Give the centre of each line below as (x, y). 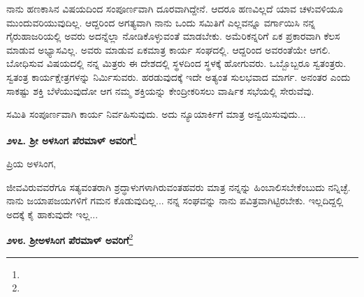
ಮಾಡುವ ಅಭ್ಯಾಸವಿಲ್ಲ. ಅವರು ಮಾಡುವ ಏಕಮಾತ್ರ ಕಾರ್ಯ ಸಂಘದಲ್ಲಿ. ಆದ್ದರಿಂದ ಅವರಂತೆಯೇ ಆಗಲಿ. (168, 49)
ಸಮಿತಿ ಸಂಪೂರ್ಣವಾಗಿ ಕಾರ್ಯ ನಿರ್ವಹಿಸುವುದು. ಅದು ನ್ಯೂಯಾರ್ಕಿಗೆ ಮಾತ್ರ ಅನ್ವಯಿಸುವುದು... (156, 114)
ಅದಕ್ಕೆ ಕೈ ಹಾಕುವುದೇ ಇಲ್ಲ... (52, 214)
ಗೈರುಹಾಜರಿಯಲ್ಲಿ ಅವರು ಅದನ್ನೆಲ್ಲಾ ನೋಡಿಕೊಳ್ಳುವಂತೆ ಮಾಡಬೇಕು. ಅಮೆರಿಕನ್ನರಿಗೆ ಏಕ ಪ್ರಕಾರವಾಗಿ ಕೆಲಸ (173, 36)
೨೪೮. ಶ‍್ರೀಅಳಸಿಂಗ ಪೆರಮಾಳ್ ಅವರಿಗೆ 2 (70, 239)
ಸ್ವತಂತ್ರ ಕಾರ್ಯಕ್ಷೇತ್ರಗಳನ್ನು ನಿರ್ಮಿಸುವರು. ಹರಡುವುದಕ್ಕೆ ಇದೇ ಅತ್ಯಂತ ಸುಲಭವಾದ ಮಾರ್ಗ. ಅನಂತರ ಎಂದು (179, 76)
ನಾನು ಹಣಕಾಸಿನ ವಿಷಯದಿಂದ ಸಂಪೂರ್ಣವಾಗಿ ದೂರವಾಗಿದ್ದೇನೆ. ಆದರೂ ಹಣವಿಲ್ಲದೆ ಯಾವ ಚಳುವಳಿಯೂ (175, 8)
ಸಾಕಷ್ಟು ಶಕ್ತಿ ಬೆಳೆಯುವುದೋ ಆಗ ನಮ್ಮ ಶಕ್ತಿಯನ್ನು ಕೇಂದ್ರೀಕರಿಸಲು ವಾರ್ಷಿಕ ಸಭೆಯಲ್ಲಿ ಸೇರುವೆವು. (160, 90)
